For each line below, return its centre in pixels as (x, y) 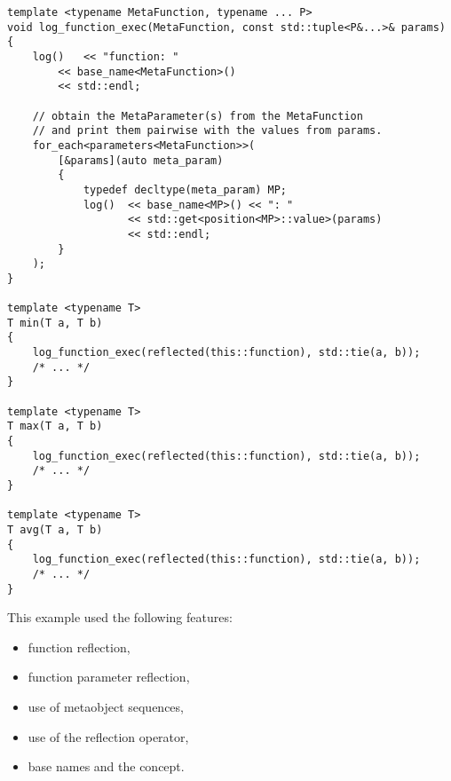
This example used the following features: (120, 617)
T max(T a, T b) (55, 426)
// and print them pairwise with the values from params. (207, 131)
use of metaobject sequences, (106, 707)
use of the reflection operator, (108, 736)
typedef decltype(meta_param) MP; (185, 189)
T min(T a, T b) (55, 323)
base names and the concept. (106, 766)
